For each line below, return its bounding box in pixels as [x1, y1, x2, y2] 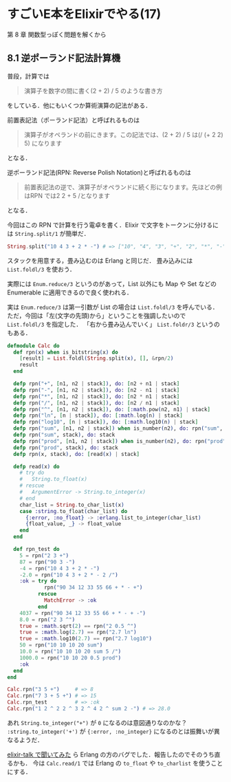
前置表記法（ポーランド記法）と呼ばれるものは [7, 116, 140, 124]
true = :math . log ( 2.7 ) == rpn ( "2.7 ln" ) [19, 629, 137, 636]
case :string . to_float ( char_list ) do [19, 508, 128, 514]
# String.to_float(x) [19, 476, 88, 483]
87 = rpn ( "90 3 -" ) [19, 558, 76, 565]
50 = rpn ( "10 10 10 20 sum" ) [19, 642, 103, 649]
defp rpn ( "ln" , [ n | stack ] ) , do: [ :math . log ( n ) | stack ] [13, 412, 184, 420]
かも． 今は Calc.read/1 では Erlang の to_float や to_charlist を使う [12, 759, 211, 767]
